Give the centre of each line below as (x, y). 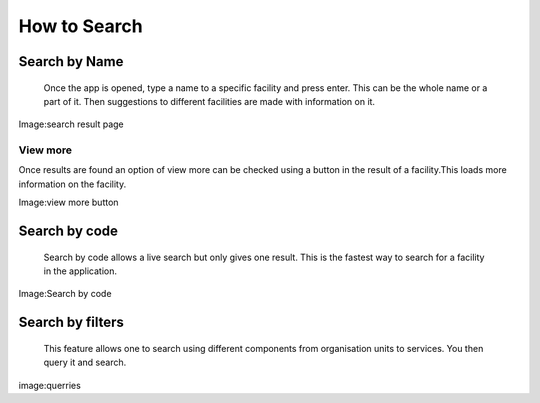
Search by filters (71, 322)
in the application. (80, 271)
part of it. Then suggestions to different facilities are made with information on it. (209, 101)
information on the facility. (72, 184)
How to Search (81, 26)
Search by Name (71, 61)
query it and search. (85, 362)
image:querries (50, 385)
